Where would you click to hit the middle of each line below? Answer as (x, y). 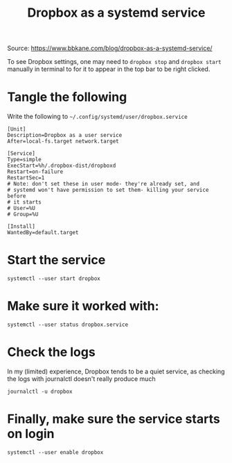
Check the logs (51, 352)
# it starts (24, 202)
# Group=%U (23, 214)
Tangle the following (67, 97)
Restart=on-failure (35, 172)
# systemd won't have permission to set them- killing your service (108, 190)
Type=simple (24, 160)
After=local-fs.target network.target (63, 141)
